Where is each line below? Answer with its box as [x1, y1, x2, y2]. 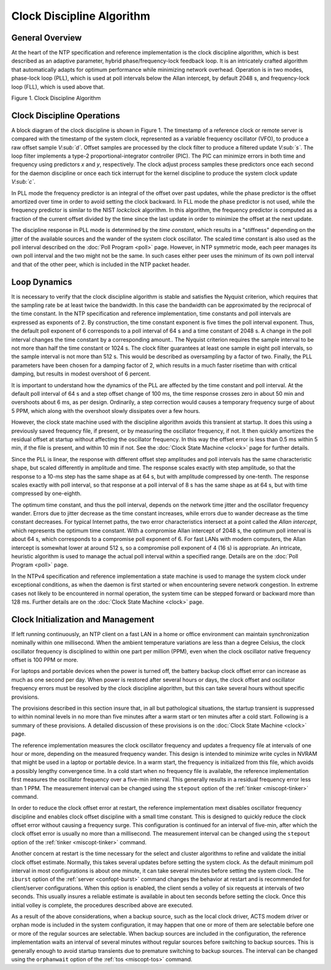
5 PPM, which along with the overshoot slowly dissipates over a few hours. [11, 407, 200, 414]
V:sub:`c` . [11, 178, 36, 185]
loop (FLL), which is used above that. [11, 83, 105, 90]
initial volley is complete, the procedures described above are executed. [11, 901, 193, 909]
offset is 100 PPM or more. [11, 656, 78, 664]
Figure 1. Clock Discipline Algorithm [11, 94, 101, 102]
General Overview [11, 33, 82, 43]
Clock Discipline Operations [11, 110, 120, 121]
